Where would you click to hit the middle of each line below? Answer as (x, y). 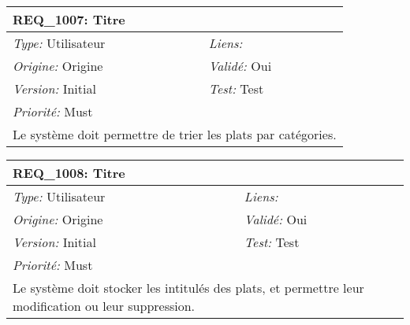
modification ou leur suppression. (104, 306)
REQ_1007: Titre (69, 19)
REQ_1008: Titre (69, 173)
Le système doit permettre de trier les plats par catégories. (175, 134)
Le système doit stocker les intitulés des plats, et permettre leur (188, 288)
